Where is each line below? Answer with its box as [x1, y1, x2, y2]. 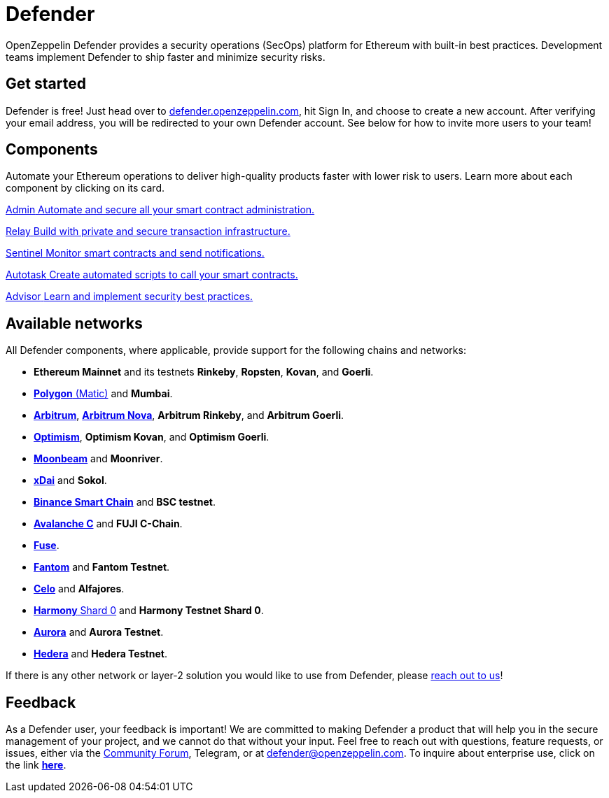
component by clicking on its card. [6, 182, 165, 194]
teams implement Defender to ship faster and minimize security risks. [6, 50, 325, 63]
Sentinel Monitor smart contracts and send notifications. [6, 247, 265, 259]
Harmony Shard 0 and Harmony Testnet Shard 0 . [34, 604, 264, 617]
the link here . [6, 759, 66, 771]
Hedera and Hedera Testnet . [34, 648, 167, 660]
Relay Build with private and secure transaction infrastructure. [6, 225, 290, 238]
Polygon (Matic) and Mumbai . [34, 387, 173, 400]
